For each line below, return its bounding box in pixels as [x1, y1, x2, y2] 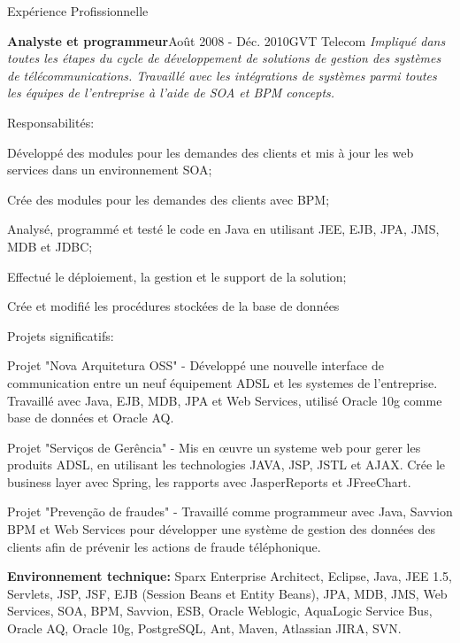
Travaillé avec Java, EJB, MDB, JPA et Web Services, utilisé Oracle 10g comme [7, 391, 442, 409]
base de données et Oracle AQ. [7, 408, 174, 427]
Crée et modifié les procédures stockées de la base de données [7, 297, 340, 315]
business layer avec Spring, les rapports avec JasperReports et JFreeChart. [7, 472, 411, 491]
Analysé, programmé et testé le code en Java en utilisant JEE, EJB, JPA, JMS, [7, 220, 440, 238]
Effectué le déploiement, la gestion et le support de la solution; [7, 267, 347, 285]
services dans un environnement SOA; [7, 160, 212, 179]
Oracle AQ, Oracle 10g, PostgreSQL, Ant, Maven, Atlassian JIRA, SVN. [7, 619, 402, 638]
